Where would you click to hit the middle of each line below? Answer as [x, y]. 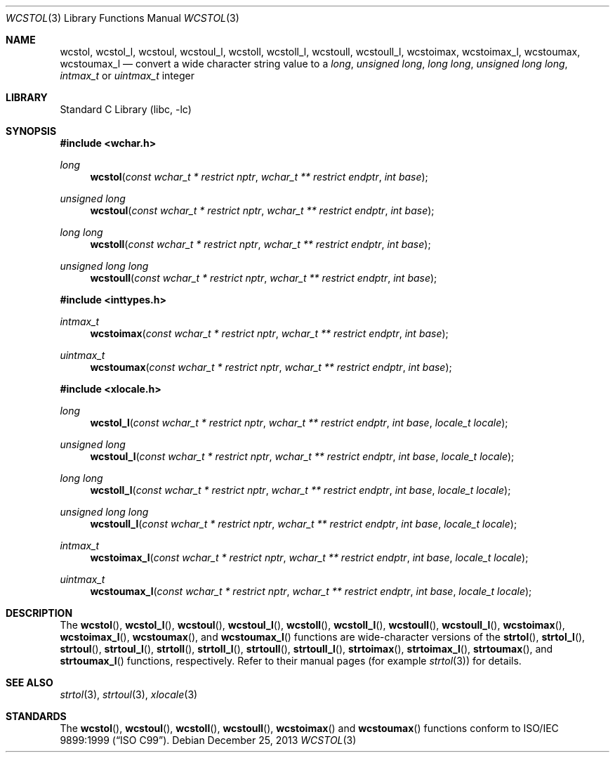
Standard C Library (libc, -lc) [126, 109]
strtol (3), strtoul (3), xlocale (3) [129, 694]
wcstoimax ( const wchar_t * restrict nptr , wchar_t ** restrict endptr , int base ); [269, 333]
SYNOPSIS [31, 131]
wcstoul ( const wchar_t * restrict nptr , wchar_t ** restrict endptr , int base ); [262, 210]
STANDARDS [36, 716]
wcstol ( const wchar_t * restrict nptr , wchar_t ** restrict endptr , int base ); [259, 177]
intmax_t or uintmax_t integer [127, 76]
